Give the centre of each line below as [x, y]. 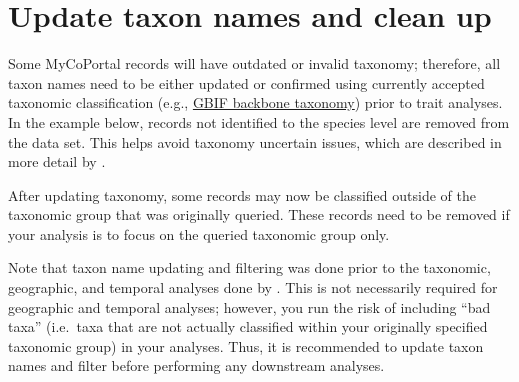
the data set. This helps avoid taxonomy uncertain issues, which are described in [255, 141]
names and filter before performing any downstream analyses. [196, 365]
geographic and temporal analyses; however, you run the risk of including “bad [249, 306]
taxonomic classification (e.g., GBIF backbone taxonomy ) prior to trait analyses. [255, 102]
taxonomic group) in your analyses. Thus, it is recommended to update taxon [246, 345]
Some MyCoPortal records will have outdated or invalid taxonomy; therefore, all [254, 63]
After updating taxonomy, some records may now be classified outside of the [242, 194]
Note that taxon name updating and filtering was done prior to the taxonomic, [249, 267]
